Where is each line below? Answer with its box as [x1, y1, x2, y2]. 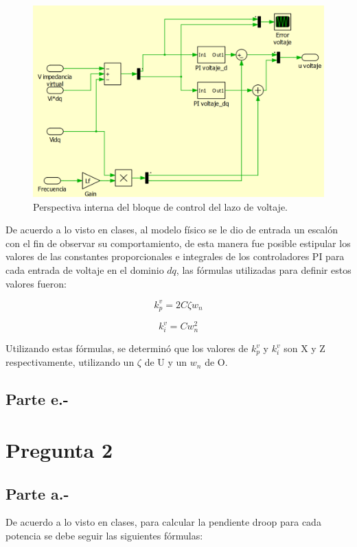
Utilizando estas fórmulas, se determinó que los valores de [5, 341, 249, 355]
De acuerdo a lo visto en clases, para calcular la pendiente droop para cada [5, 515, 321, 529]
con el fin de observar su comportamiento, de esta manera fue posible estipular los [5, 235, 351, 250]
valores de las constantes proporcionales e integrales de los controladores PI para [5, 249, 345, 264]
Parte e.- [5, 388, 69, 410]
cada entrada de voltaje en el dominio [5, 263, 164, 277]
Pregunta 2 [5, 436, 113, 464]
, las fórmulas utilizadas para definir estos [176, 263, 352, 277]
